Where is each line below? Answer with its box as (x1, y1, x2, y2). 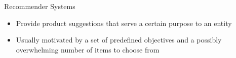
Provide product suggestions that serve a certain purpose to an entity (16, 17, 232, 28)
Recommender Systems (4, 1, 75, 11)
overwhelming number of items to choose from (16, 44, 160, 54)
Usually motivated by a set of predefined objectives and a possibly (16, 34, 222, 45)
